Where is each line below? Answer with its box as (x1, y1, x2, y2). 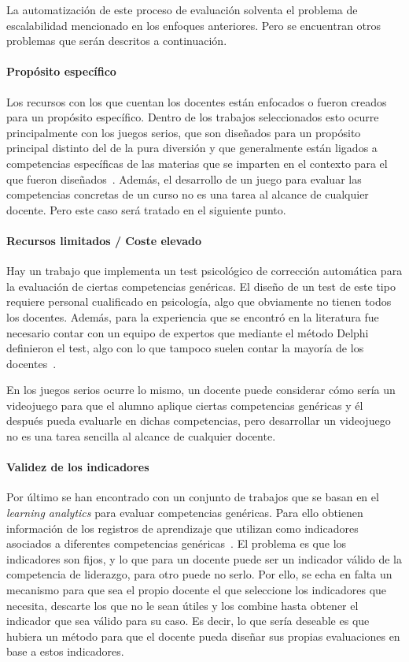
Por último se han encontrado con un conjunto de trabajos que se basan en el (6, 489, 379, 505)
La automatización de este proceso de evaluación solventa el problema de (6, 2, 358, 17)
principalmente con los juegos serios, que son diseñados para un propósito (6, 124, 361, 140)
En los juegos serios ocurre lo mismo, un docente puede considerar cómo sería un (6, 381, 396, 398)
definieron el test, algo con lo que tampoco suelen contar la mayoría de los (6, 340, 364, 356)
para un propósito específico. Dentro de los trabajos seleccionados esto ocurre (6, 109, 379, 125)
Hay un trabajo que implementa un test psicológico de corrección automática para (6, 262, 403, 279)
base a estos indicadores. (6, 643, 124, 660)
